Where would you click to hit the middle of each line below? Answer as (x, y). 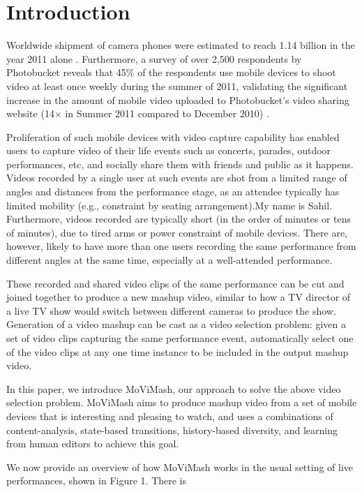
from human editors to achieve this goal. (93, 443)
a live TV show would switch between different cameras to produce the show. (171, 310)
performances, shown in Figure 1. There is (97, 480)
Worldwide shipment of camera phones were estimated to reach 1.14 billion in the (181, 45)
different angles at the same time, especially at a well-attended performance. (169, 260)
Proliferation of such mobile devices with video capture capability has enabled (173, 136)
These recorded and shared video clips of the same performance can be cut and (175, 283)
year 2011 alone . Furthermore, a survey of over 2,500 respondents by (154, 58)
